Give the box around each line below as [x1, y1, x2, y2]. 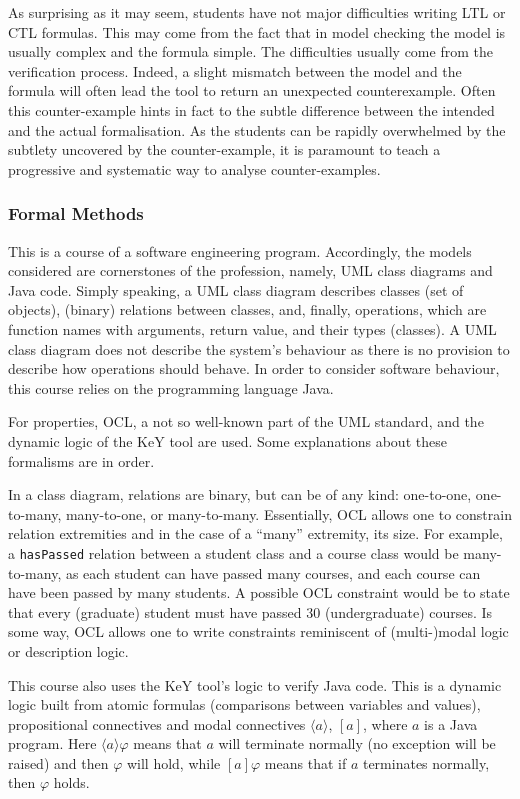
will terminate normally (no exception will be [218, 733, 496, 754]
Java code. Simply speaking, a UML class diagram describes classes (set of [8, 279, 464, 300]
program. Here [8, 733, 97, 754]
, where [363, 713, 408, 734]
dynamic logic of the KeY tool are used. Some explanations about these [8, 430, 447, 451]
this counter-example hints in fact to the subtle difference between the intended [8, 99, 495, 120]
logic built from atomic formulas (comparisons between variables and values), [8, 694, 481, 715]
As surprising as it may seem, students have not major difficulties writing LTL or [8, 2, 506, 22]
